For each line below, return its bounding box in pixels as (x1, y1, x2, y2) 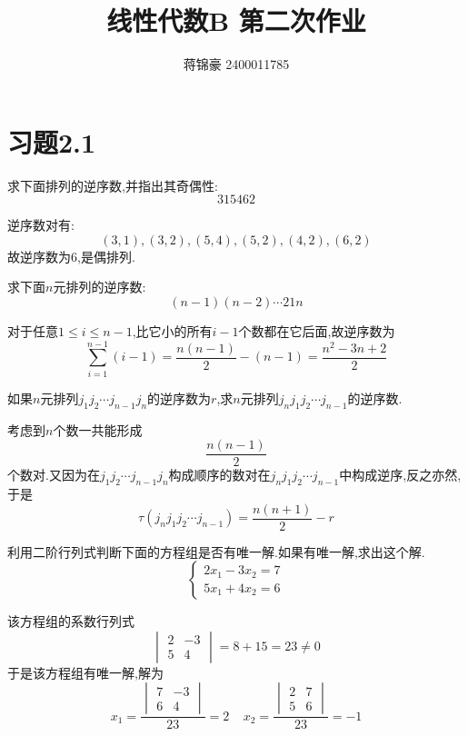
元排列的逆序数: (53, 277, 146, 296)
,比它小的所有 (132, 322, 213, 341)
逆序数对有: (7, 215, 75, 234)
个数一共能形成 (53, 420, 143, 439)
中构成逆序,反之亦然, (339, 465, 462, 484)
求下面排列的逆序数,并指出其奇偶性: (7, 175, 218, 194)
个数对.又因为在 (7, 465, 100, 484)
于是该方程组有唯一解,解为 (7, 662, 164, 681)
